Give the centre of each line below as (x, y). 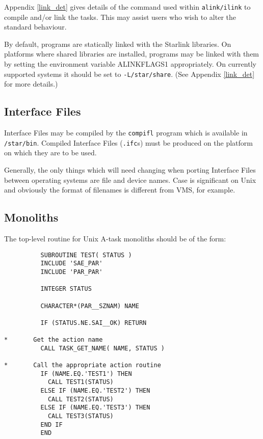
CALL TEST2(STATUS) (81, 399)
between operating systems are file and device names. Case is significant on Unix (130, 180)
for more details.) (31, 84)
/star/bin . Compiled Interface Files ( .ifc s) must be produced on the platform (128, 142)
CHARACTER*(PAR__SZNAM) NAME (90, 306)
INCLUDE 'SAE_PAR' (72, 264)
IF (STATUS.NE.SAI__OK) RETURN (94, 323)
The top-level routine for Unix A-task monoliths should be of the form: (115, 238)
